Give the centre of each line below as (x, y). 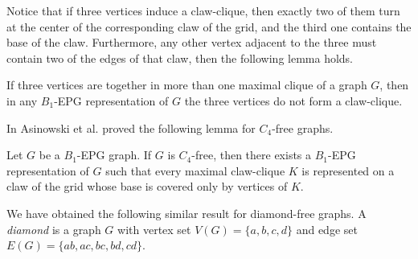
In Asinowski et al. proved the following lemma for (131, 127)
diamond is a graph (54, 229)
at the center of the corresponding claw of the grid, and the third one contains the (209, 26)
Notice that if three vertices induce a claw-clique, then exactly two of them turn (203, 10)
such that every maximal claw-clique (195, 170)
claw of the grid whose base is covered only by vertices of (147, 186)
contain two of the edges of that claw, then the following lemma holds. (180, 58)
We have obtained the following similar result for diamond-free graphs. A (186, 213)
